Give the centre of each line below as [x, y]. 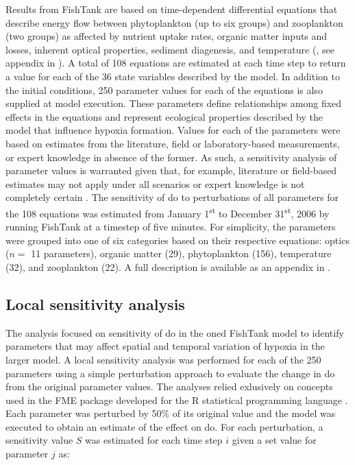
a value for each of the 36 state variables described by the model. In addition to [173, 76]
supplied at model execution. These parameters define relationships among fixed [174, 103]
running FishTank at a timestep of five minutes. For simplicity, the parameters [171, 227]
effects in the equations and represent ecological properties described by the [164, 116]
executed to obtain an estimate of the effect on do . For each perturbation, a [164, 426]
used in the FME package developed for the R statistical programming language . [177, 400]
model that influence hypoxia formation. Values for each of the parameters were [173, 130]
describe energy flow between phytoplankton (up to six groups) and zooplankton [174, 22]
